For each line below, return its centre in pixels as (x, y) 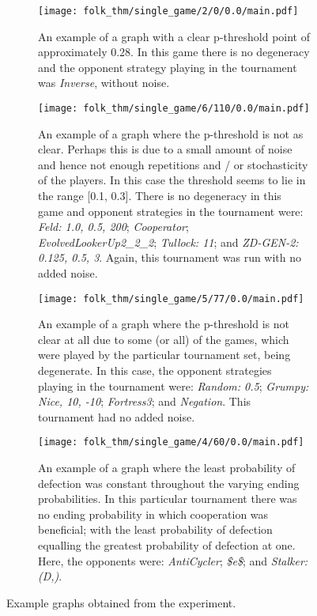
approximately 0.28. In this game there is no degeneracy (174, 52)
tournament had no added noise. (117, 416)
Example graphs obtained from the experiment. (121, 602)
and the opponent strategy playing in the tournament (168, 67)
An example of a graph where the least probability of (167, 468)
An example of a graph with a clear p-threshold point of (174, 36)
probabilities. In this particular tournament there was (168, 499)
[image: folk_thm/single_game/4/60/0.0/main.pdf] (171, 442)
